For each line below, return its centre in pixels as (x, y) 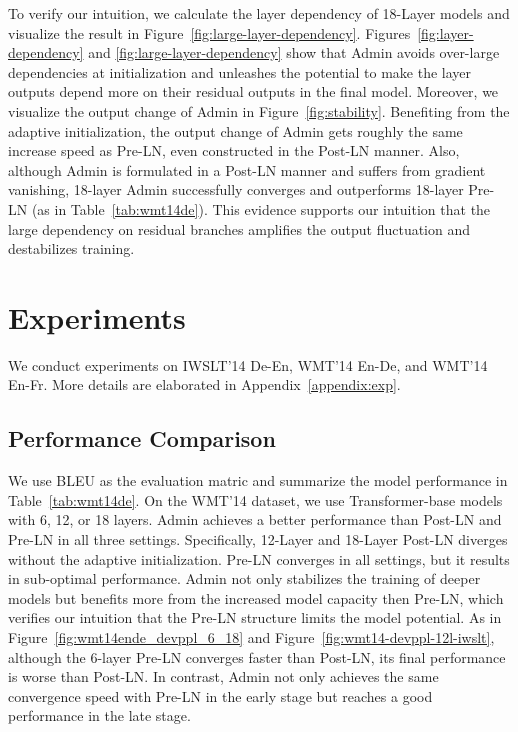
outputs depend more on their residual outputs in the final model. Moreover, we (253, 91)
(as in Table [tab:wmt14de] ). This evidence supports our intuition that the (261, 208)
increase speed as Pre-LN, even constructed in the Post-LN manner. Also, (234, 150)
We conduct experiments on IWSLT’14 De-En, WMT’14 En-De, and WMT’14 (248, 364)
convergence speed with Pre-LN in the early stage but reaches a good (220, 695)
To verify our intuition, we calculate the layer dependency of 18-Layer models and (259, 13)
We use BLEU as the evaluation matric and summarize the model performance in (258, 480)
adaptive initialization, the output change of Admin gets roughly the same (235, 130)
